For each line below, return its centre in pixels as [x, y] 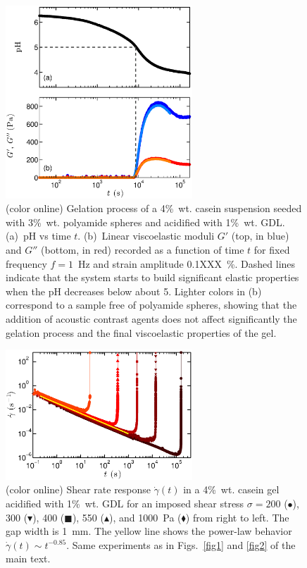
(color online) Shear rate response [79, 489]
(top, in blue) [260, 236]
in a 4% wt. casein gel [231, 489]
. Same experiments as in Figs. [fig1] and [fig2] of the [181, 544]
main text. [28, 558]
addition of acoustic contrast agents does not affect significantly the [151, 318]
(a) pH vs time [38, 236]
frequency [26, 263]
